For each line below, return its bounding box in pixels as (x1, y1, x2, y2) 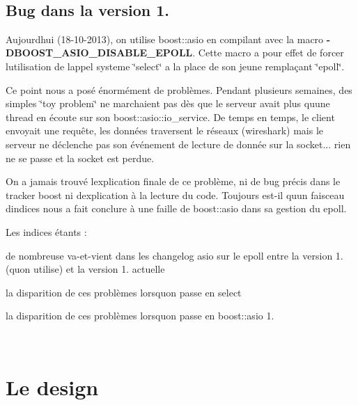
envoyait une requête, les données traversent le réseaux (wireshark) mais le (6, 123, 324, 138)
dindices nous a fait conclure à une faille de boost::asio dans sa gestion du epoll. (6, 201, 347, 216)
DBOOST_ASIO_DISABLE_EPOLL (6, 45, 193, 60)
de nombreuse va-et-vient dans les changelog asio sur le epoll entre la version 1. (6, 248, 343, 262)
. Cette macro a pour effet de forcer (192, 45, 344, 60)
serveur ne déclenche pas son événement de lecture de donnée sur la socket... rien (6, 136, 351, 151)
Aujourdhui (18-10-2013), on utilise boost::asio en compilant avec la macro (6, 31, 324, 46)
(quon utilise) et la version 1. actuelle (6, 262, 165, 276)
